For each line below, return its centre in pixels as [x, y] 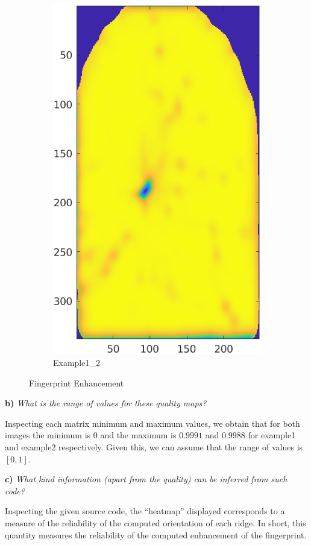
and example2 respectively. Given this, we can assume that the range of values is [154, 447]
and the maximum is [138, 435]
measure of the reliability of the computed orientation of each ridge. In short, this [155, 522]
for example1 [272, 435]
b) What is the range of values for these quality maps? [106, 403]
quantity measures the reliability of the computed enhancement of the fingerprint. [156, 534]
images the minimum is [48, 435]
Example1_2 [77, 363]
